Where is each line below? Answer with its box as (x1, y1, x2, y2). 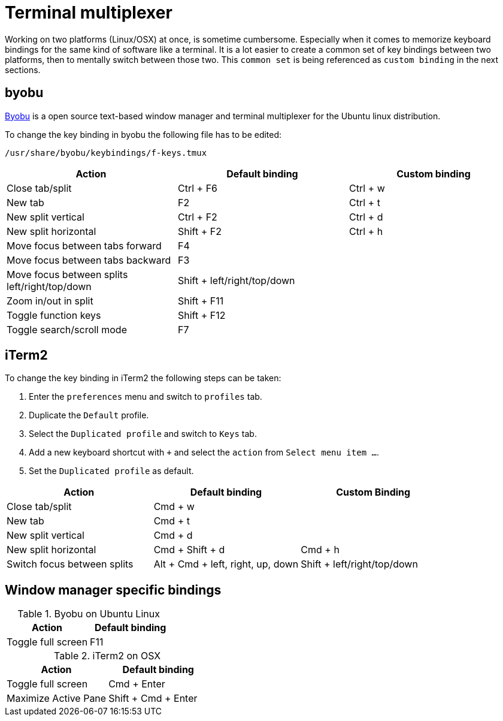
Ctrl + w (349, 182, 385, 194)
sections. (5, 64, 41, 75)
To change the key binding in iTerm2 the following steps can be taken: (5, 373, 281, 384)
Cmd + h (301, 544, 340, 556)
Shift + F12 (177, 309, 226, 321)
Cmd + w (153, 500, 195, 513)
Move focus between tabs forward (7, 239, 162, 252)
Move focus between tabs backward (7, 254, 171, 266)
